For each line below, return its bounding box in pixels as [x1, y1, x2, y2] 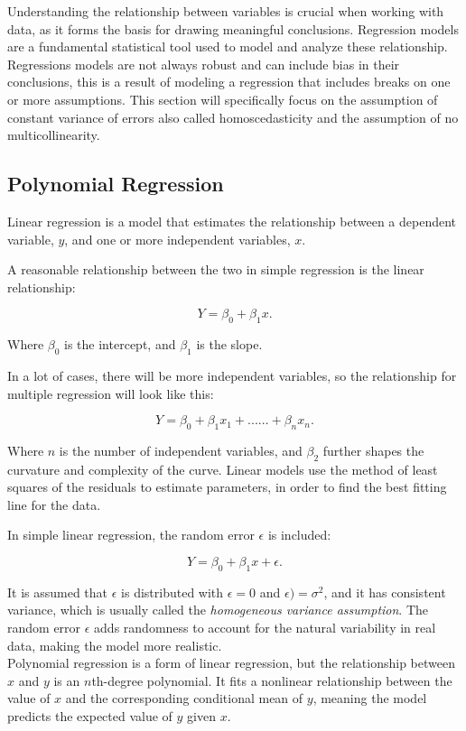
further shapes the [322, 440, 424, 459]
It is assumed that [7, 582, 108, 601]
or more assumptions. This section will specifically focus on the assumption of [7, 89, 438, 108]
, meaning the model [312, 689, 427, 708]
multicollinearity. [7, 125, 100, 144]
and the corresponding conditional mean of [65, 689, 303, 708]
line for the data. [7, 495, 101, 514]
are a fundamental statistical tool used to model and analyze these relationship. [7, 37, 448, 56]
